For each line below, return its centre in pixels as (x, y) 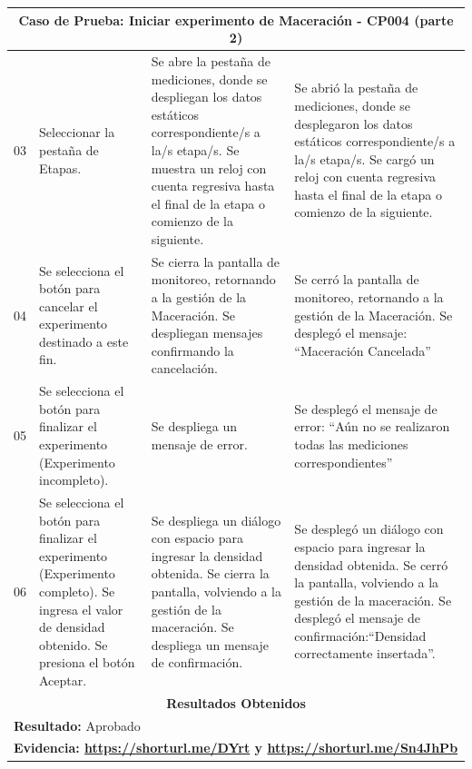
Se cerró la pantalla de (357, 279)
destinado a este (84, 341)
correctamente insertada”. (365, 653)
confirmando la (192, 350)
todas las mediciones (351, 444)
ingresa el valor (81, 609)
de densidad (72, 627)
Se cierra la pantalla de (216, 261)
